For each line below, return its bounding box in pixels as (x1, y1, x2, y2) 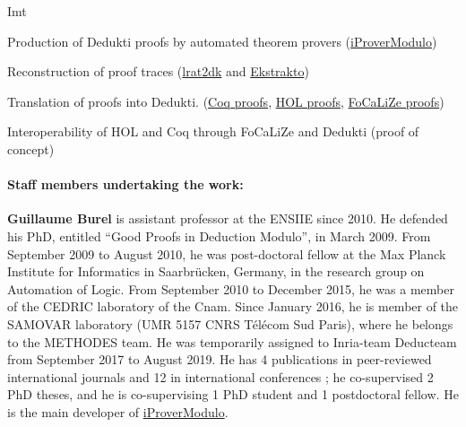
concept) (7, 139, 55, 158)
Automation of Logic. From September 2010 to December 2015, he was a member (7, 279, 454, 298)
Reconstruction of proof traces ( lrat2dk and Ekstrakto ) (7, 62, 309, 81)
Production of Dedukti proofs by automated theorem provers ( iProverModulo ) (7, 31, 437, 50)
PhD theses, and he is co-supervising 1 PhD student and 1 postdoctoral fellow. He (7, 385, 459, 404)
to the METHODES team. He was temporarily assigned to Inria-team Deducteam (7, 332, 457, 351)
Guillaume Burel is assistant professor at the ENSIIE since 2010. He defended (7, 209, 448, 228)
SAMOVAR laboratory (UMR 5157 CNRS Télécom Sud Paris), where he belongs (7, 314, 453, 333)
